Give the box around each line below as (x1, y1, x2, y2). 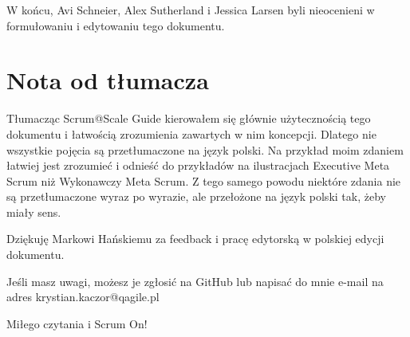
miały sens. (6, 203, 61, 220)
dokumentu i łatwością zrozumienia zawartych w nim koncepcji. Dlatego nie (6, 125, 376, 142)
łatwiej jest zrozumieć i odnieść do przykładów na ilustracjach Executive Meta (6, 157, 390, 174)
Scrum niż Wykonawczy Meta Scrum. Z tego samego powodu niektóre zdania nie (6, 172, 401, 189)
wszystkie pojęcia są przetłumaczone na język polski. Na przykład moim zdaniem (6, 141, 404, 158)
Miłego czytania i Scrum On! (6, 315, 148, 331)
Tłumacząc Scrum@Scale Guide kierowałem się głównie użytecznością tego (6, 110, 371, 127)
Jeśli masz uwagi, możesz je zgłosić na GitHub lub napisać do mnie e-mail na (6, 272, 384, 289)
